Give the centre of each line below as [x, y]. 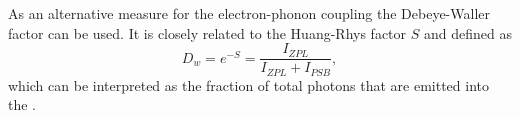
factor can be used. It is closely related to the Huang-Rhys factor [207, 32]
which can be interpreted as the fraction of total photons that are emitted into [248, 84]
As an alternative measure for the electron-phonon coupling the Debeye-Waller [249, 13]
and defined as [467, 32]
